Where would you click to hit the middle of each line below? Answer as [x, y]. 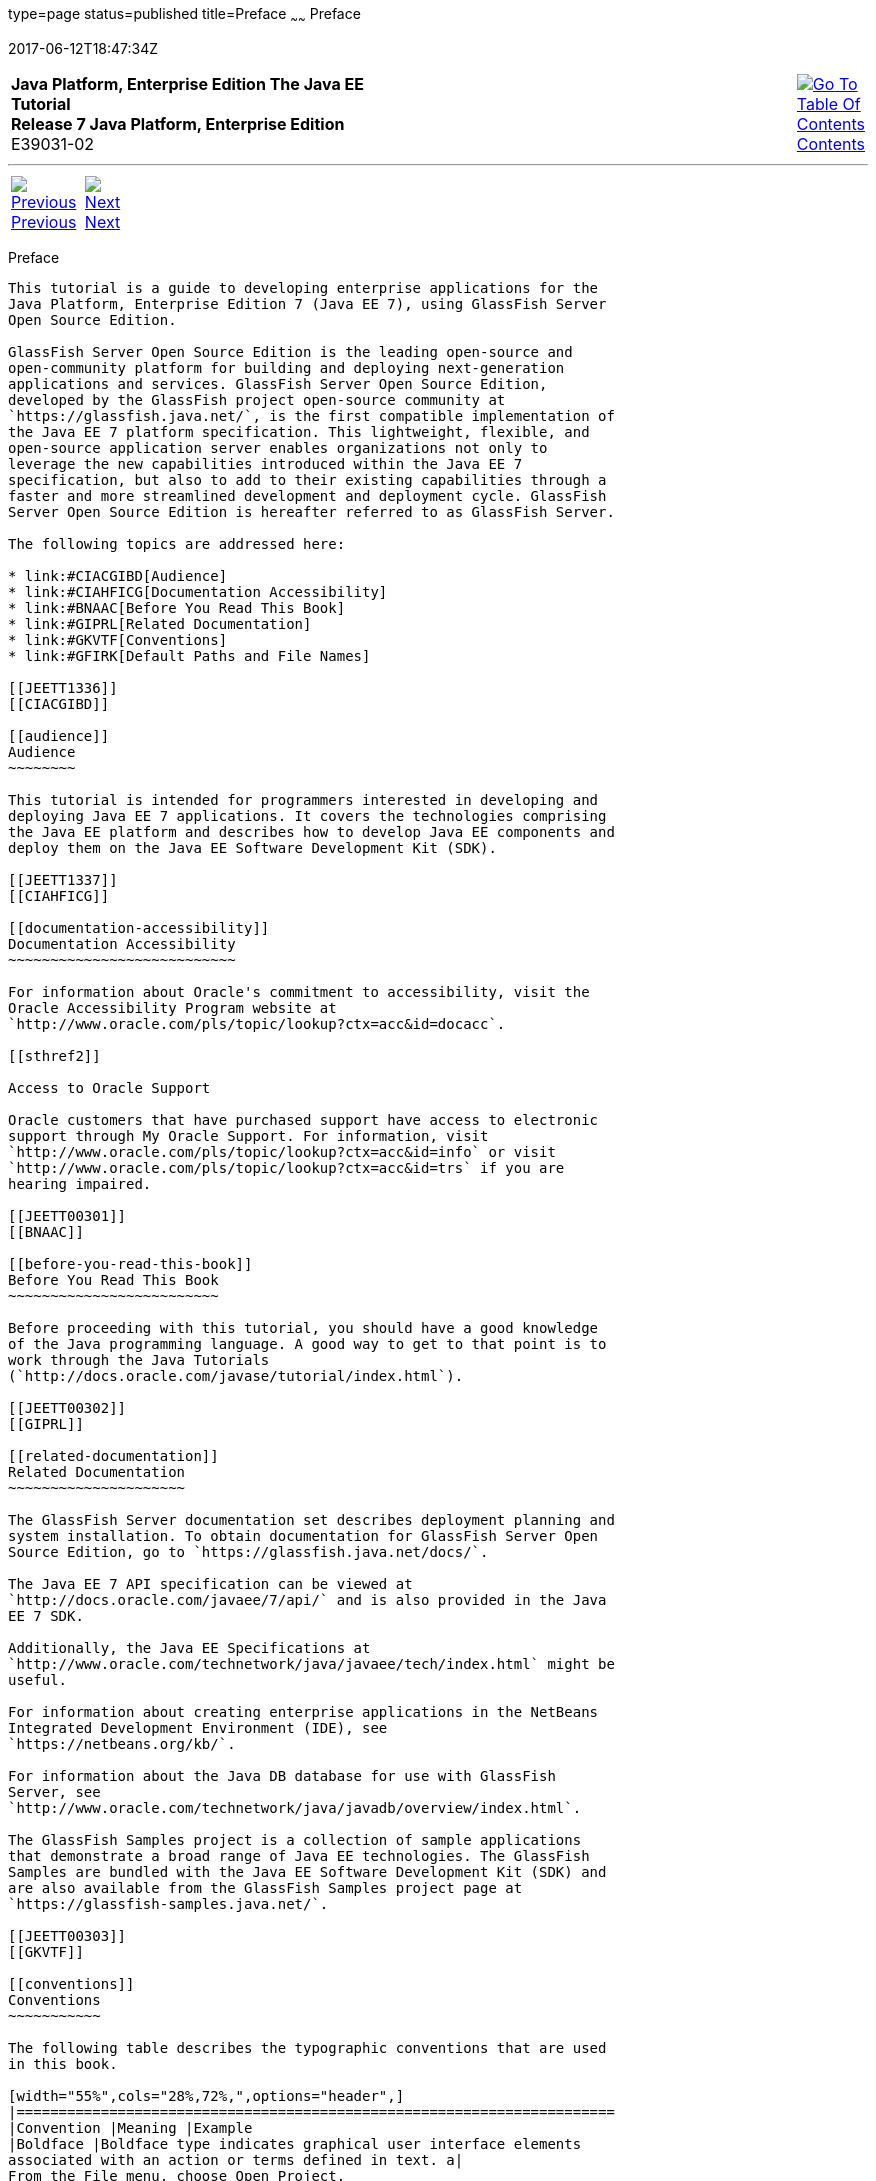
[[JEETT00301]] [67, 1215]
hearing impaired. [80, 1183]
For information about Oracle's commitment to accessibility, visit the [299, 991]
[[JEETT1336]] [63, 687]
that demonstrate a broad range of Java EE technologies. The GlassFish [299, 1855]
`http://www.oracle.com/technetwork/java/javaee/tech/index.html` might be [311, 1663]
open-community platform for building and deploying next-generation [286, 367]
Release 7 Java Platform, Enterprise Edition [178, 123]
